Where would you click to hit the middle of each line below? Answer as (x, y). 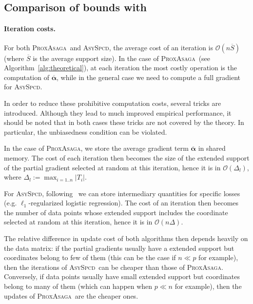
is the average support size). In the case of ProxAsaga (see (122, 58)
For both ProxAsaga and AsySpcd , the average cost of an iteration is (109, 47)
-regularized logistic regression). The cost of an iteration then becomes (134, 203)
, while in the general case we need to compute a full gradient (148, 77)
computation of (27, 77)
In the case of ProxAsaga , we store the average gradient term (96, 148)
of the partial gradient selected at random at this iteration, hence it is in (112, 167)
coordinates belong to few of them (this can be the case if (90, 257)
